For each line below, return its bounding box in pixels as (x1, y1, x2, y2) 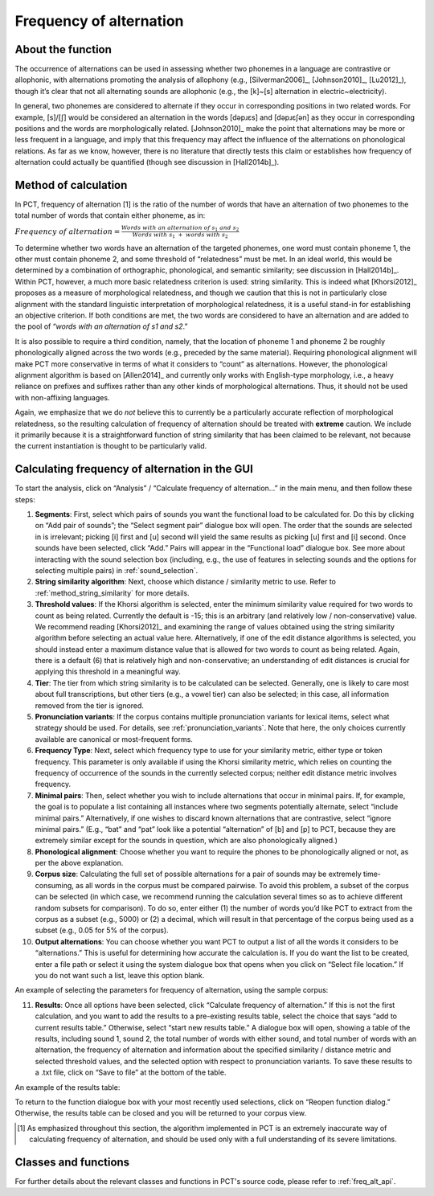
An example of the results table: (14, 1082, 121, 1092)
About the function (14, 43, 113, 56)
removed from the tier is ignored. (35, 700, 145, 711)
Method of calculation (14, 178, 128, 192)
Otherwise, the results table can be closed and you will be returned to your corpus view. (14, 1108, 307, 1118)
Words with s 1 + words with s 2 (132, 231, 228, 240)
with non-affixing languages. (14, 392, 110, 402)
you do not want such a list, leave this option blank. (35, 971, 205, 980)
